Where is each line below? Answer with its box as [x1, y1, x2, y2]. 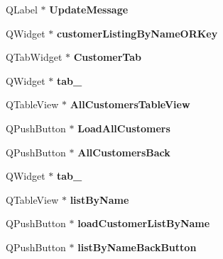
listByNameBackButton [77, 239, 197, 254]
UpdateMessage [49, 2, 129, 16]
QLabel [6, 2, 38, 16]
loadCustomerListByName [77, 216, 210, 231]
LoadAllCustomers [77, 120, 170, 135]
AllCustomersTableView [70, 97, 190, 112]
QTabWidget [6, 50, 62, 64]
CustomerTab [73, 50, 141, 64]
